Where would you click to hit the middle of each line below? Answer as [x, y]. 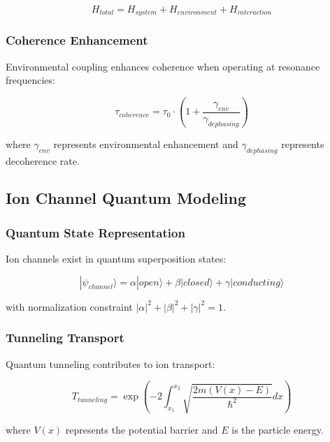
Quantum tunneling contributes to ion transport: [110, 363]
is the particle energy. [278, 429]
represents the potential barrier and [142, 429]
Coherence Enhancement [77, 40]
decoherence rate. [43, 160]
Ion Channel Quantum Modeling [126, 198]
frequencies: [30, 80]
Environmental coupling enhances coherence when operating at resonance [163, 66]
